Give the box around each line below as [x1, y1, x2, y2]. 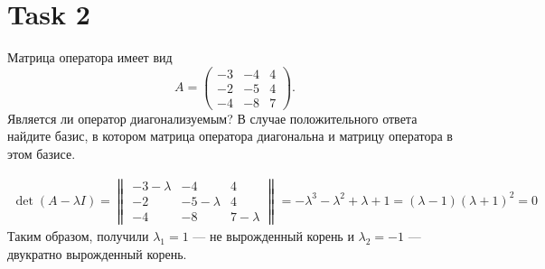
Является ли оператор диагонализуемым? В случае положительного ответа [7, 108, 418, 127]
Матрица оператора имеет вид [7, 48, 173, 67]
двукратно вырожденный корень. [7, 244, 187, 263]
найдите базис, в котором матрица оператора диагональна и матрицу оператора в [7, 126, 453, 145]
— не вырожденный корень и [193, 226, 354, 245]
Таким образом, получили [7, 226, 149, 245]
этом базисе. [7, 144, 76, 163]
